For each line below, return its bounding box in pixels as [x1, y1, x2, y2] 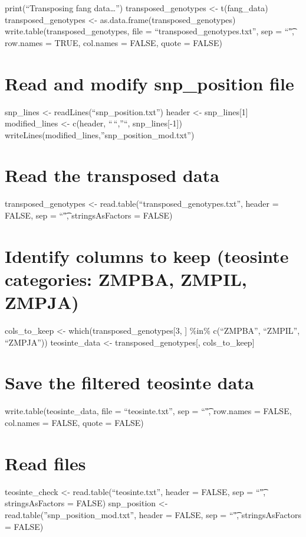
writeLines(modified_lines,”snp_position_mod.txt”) [5, 128, 195, 141]
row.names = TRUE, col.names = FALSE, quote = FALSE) [5, 36, 222, 48]
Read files [5, 451, 86, 475]
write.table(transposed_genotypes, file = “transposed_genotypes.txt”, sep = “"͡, [5, 25, 294, 37]
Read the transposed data [5, 163, 219, 187]
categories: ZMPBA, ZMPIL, [5, 266, 247, 291]
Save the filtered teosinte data [5, 370, 254, 395]
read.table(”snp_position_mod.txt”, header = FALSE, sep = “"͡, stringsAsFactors [5, 508, 302, 520]
